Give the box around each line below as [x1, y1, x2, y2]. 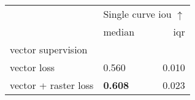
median [103, 25, 135, 39]
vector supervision [10, 42, 88, 56]
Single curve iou [103, 7, 172, 21]
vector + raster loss [10, 78, 94, 92]
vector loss [10, 60, 55, 74]
